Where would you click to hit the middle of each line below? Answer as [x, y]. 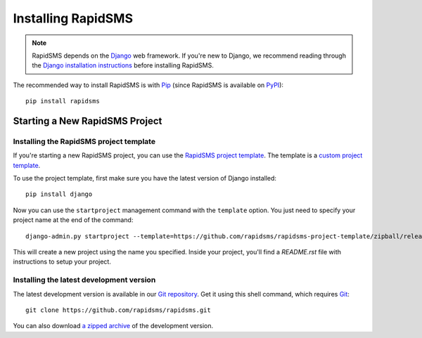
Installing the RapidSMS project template [84, 141]
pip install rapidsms [63, 101]
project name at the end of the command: [73, 220]
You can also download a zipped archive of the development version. [113, 326]
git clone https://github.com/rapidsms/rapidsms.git [118, 310]
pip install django [59, 194]
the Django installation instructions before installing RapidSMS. [123, 65]
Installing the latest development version [84, 280]
